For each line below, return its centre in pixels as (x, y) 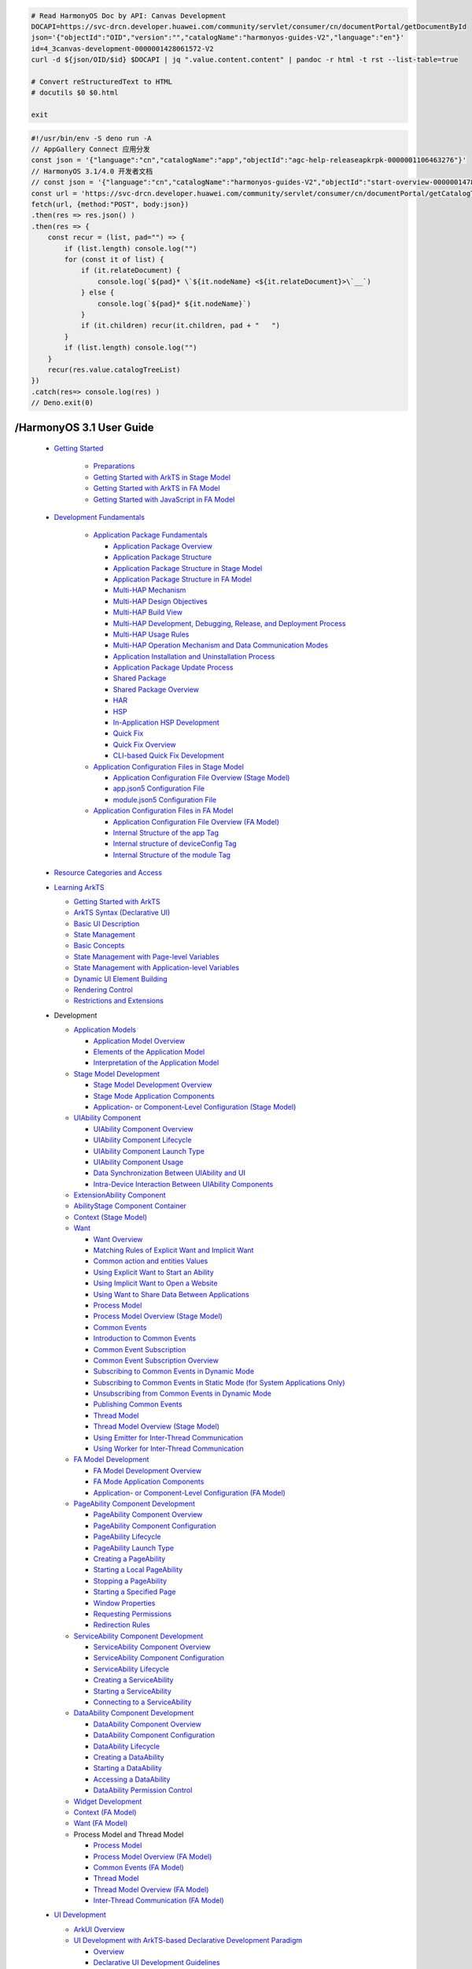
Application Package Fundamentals (150, 535)
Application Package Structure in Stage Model (188, 568)
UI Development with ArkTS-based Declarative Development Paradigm (188, 1941)
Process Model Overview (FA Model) (153, 1856)
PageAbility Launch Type (134, 1548)
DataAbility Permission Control (143, 1790)
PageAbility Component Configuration (155, 1526)
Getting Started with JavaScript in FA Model (164, 499)
